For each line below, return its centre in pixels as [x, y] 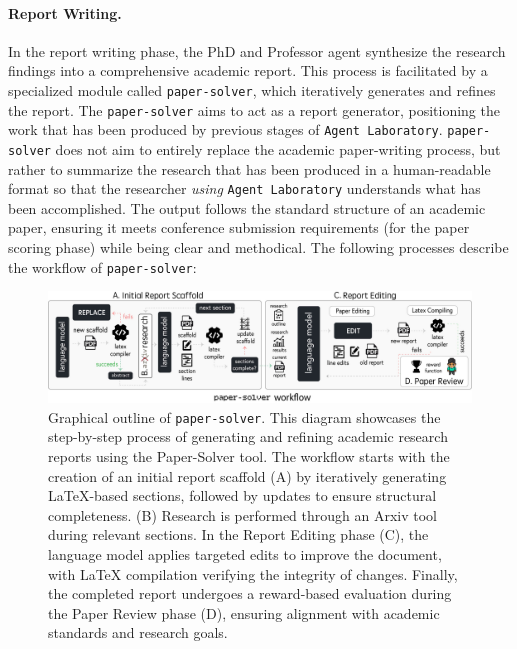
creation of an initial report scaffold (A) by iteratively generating [247, 475]
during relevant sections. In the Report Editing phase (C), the [238, 534]
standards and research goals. [138, 632]
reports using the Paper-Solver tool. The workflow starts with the [249, 455]
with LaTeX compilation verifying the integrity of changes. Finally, [253, 573]
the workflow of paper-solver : [102, 266]
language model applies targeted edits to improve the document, [245, 553]
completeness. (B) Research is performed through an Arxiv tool [242, 514]
